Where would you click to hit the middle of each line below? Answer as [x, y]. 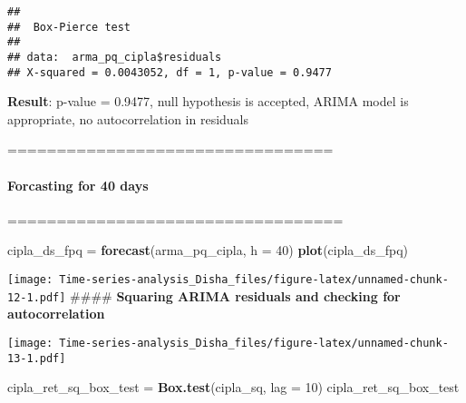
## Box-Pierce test [69, 27]
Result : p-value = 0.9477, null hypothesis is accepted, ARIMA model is [208, 101]
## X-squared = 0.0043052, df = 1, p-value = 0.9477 [170, 72]
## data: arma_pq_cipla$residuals [115, 57]
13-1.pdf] [37, 358]
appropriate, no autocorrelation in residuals [128, 118]
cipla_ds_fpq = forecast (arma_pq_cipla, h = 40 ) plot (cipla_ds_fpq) [208, 250]
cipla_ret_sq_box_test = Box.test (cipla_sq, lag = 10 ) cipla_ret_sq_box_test [233, 387]
